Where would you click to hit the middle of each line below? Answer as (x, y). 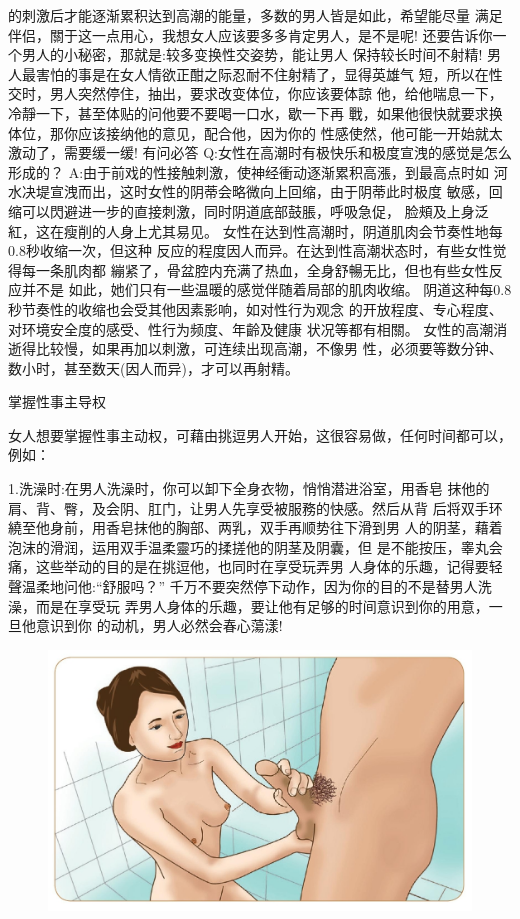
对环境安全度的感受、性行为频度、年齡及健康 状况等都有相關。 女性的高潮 (251, 328)
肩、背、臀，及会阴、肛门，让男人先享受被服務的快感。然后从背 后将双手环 (255, 507)
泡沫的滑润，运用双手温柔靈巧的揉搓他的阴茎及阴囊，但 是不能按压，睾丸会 (255, 546)
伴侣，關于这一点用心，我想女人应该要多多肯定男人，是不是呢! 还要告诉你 (250, 34)
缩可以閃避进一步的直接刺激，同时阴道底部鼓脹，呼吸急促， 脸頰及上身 (241, 210)
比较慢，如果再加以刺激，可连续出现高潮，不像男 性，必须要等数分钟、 (269, 348)
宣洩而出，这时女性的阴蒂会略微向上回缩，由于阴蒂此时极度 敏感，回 (276, 191)
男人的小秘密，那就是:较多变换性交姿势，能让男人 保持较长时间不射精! (252, 54)
